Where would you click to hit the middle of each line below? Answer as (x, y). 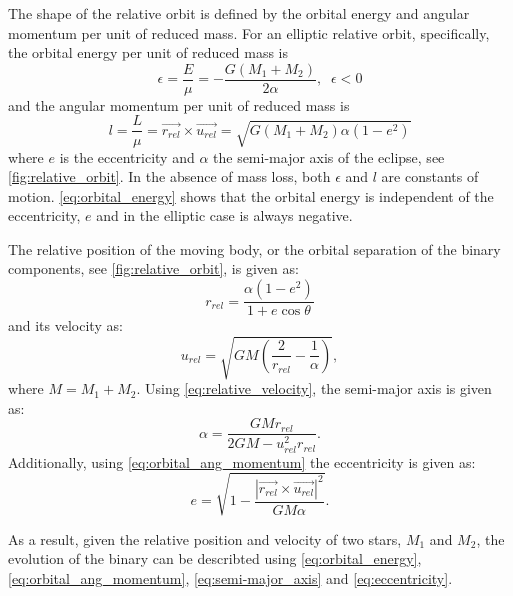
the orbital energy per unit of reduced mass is (148, 52)
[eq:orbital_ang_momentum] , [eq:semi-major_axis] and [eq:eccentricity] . (230, 577)
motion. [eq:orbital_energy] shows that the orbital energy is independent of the (251, 195)
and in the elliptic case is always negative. (224, 215)
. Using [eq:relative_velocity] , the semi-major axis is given (314, 388)
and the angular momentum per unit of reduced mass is (179, 104)
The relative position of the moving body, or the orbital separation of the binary (254, 248)
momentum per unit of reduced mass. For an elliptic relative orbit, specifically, (249, 32)
